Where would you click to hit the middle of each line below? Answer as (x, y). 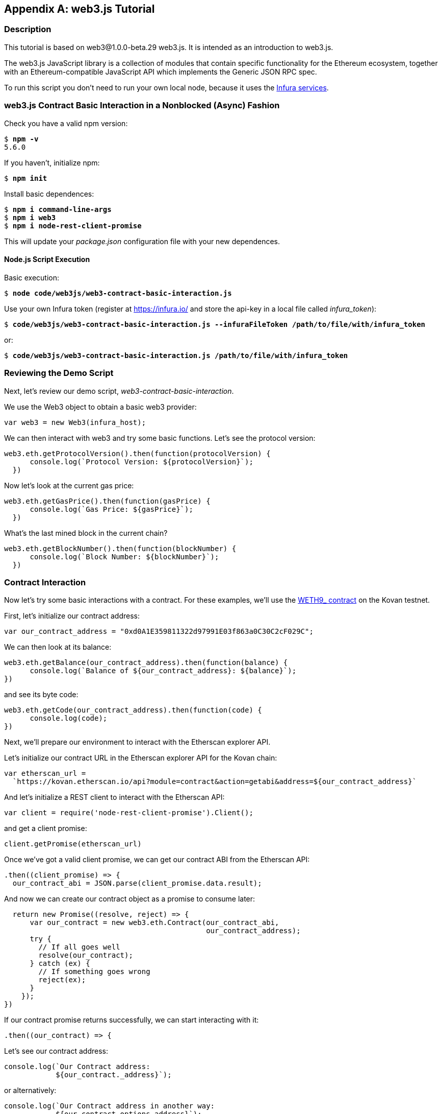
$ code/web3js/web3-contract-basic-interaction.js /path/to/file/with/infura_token (176, 355)
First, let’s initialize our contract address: (72, 616)
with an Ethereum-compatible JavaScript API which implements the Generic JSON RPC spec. (161, 72)
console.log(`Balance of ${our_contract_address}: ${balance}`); (163, 671)
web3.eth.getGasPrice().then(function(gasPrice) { (107, 501)
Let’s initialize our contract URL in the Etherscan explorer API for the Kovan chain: (141, 758)
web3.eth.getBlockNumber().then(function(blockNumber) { (120, 548)
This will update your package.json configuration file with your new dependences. (142, 241)
